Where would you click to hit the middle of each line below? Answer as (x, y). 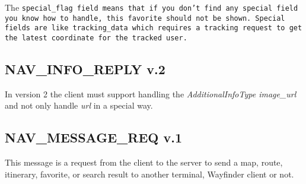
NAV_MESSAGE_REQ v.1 (93, 137)
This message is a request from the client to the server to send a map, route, (144, 162)
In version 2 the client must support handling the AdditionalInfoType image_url (151, 93)
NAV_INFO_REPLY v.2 (85, 69)
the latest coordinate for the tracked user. (96, 38)
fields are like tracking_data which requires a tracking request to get (154, 28)
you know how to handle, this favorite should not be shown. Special (145, 18)
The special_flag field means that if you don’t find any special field (152, 7)
